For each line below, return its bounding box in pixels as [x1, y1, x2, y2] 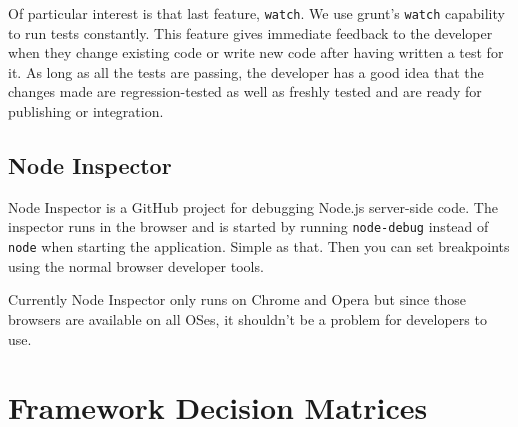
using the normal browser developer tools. [8, 255, 264, 276]
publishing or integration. [8, 101, 164, 122]
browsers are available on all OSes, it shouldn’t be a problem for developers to [8, 308, 487, 329]
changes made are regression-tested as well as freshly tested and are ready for [8, 81, 482, 102]
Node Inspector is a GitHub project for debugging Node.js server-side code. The [8, 196, 498, 217]
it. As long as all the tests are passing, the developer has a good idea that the [8, 61, 484, 82]
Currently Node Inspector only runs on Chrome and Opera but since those [8, 289, 466, 310]
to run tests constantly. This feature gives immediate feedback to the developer [8, 22, 493, 43]
